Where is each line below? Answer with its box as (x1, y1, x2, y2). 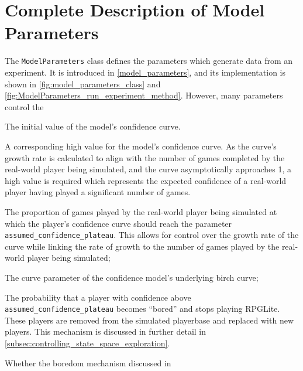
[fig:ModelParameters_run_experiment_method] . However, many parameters (5, 89, 283, 101)
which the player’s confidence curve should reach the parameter (5, 217, 232, 229)
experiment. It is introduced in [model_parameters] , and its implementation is (5, 66, 285, 78)
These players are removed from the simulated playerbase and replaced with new (5, 314, 294, 326)
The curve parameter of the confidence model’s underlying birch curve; (5, 271, 259, 283)
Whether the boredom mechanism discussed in (5, 356, 171, 369)
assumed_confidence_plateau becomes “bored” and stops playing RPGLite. (5, 302, 280, 315)
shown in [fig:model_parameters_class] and (5, 77, 161, 90)
